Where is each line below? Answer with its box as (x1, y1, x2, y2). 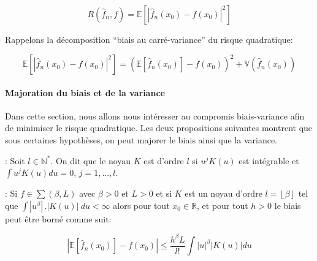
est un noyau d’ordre (185, 187, 262, 200)
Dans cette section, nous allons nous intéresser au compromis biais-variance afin (5, 109, 305, 122)
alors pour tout (113, 199, 170, 211)
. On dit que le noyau (50, 154, 131, 167)
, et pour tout (197, 199, 248, 211)
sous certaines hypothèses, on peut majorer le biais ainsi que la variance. (5, 134, 278, 146)
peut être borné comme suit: (5, 212, 112, 225)
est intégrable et (239, 154, 299, 167)
